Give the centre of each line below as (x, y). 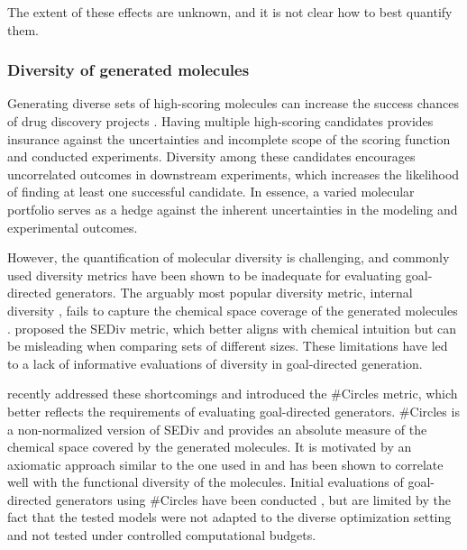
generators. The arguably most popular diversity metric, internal (234, 293)
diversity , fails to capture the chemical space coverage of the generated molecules (233, 310)
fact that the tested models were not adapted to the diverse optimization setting (229, 517)
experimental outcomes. (73, 227)
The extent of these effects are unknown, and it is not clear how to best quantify (230, 12)
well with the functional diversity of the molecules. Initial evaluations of (206, 482)
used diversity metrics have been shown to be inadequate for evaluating (205, 275)
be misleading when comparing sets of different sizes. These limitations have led (228, 346)
